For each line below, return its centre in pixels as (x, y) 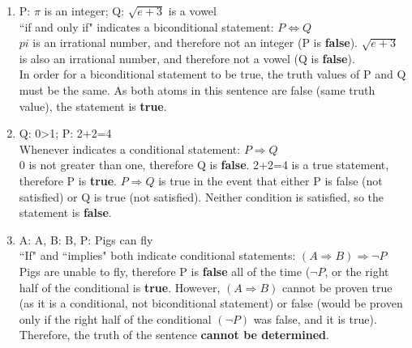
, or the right (357, 271)
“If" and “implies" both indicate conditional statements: (157, 255)
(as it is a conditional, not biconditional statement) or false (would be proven (211, 303)
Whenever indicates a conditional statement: (130, 149)
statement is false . (65, 212)
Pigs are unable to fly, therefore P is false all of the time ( (165, 271)
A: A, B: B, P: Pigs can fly (86, 239)
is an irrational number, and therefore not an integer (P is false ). (195, 42)
